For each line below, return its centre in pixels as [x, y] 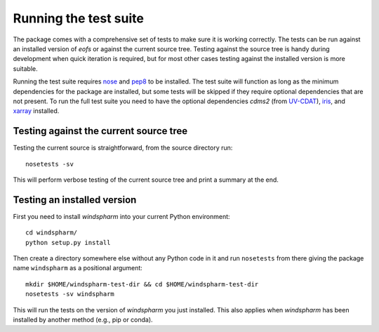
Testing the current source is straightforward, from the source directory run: [123, 148]
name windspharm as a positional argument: [78, 268]
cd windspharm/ [52, 233]
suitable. [25, 68]
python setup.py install [68, 243]
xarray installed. [36, 111]
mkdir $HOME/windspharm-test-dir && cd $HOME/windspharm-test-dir [142, 284]
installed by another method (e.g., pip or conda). [83, 320]
